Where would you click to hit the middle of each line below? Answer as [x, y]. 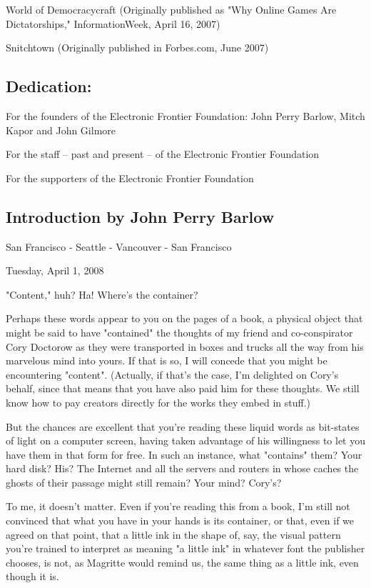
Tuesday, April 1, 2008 [55, 270]
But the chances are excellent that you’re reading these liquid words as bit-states [183, 426]
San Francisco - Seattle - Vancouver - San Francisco [119, 246]
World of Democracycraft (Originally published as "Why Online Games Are [171, 9]
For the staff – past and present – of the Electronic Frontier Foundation [163, 154]
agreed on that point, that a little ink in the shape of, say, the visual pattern [173, 534]
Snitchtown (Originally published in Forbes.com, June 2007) [137, 48]
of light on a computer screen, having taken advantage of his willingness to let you [185, 440]
